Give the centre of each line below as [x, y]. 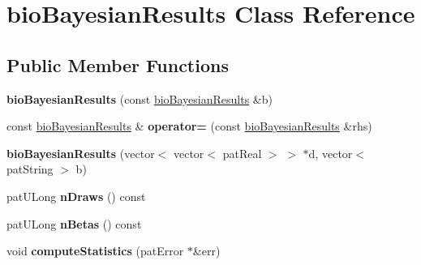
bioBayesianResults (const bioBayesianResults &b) [140, 98]
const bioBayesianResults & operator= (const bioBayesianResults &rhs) [189, 126]
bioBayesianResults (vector [81, 153]
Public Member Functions [118, 64]
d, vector [331, 153]
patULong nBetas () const [74, 223]
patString [30, 169]
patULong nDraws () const [76, 196]
